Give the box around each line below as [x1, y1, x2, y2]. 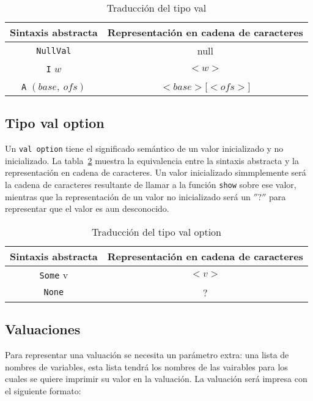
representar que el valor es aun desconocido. [5, 202, 169, 215]
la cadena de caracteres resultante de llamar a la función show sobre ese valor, [5, 178, 296, 191]
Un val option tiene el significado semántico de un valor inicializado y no [5, 142, 284, 155]
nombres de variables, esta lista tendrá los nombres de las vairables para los [5, 360, 288, 373]
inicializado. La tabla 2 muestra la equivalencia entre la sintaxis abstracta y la [5, 154, 299, 167]
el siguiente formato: [5, 384, 81, 397]
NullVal [36, 45, 72, 56]
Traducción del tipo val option [91, 224, 221, 239]
